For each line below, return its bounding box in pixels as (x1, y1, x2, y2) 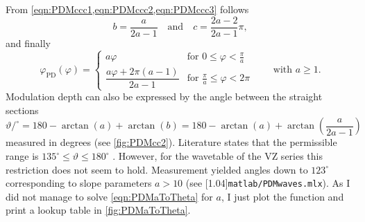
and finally (6, 35, 51, 50)
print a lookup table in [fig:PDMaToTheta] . (6, 203, 191, 217)
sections (6, 102, 39, 117)
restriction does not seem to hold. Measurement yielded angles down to (6, 162, 308, 176)
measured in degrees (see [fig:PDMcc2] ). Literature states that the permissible (6, 135, 337, 149)
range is (6, 149, 39, 163)
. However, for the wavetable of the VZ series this (112, 149, 323, 163)
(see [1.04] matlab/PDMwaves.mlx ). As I (185, 176, 350, 190)
